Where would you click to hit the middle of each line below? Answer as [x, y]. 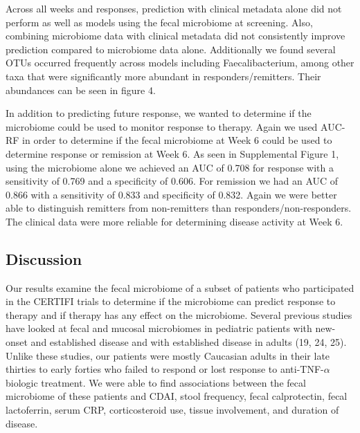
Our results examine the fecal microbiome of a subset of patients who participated [180, 287]
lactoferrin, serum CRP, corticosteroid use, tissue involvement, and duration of [172, 410]
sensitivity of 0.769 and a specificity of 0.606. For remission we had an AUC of [172, 181]
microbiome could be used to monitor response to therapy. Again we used [162, 126]
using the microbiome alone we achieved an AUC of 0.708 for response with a [170, 167]
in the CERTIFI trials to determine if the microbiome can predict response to [171, 301]
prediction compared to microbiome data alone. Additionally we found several [171, 49]
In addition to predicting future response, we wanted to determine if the [159, 113]
